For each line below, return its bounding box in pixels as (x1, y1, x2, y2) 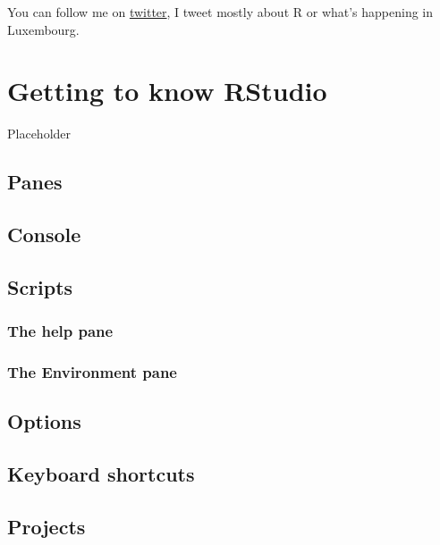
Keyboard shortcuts (7, 460, 195, 488)
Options (7, 407, 81, 435)
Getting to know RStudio (7, 72, 327, 109)
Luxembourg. (7, 20, 80, 38)
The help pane (7, 320, 114, 342)
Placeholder (7, 124, 72, 143)
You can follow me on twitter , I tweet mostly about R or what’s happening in (7, 3, 434, 21)
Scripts (7, 272, 73, 300)
